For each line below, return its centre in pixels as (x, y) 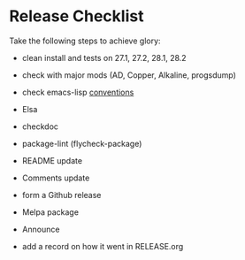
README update (52, 160)
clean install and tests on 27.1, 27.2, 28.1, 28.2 (104, 57)
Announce (41, 229)
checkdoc (40, 126)
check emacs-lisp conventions (78, 92)
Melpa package (50, 212)
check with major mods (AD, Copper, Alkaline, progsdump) (129, 75)
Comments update (56, 178)
